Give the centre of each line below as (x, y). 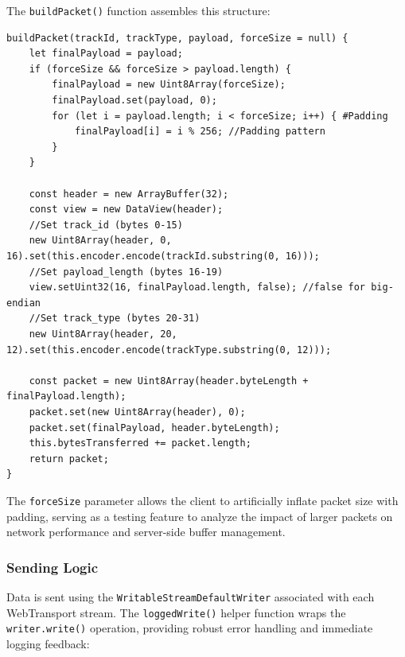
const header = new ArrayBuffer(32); (129, 194)
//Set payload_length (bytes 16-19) (126, 272)
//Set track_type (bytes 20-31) (115, 319)
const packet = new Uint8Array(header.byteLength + (169, 381)
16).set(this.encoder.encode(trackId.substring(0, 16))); (163, 256)
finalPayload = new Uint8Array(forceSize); (169, 85)
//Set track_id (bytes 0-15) (106, 225)
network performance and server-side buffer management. (146, 532)
